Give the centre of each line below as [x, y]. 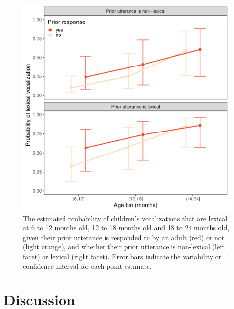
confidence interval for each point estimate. [87, 266]
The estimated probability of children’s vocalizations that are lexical [125, 218]
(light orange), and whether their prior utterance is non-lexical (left [124, 247]
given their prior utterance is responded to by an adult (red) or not [124, 237]
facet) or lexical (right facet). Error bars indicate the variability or [122, 256]
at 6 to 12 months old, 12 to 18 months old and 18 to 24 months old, [126, 228]
